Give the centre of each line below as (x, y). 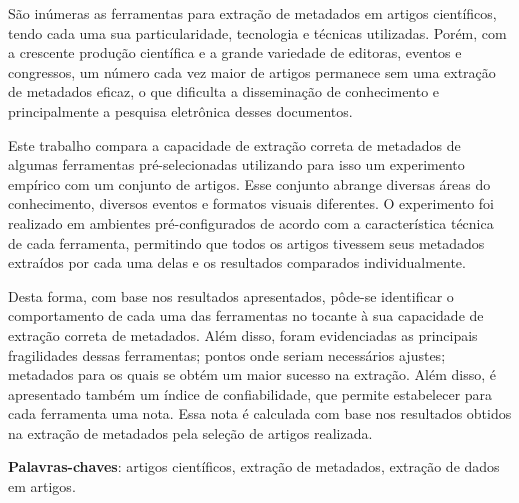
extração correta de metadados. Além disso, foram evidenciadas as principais (243, 334)
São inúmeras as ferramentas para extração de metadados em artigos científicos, (252, 13)
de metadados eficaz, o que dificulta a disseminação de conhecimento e (224, 91)
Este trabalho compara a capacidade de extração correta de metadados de (234, 144)
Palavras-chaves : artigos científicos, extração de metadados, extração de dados (254, 466)
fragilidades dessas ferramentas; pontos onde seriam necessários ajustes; (227, 354)
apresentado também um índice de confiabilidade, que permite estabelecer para (250, 393)
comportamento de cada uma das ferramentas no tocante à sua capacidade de (246, 315)
